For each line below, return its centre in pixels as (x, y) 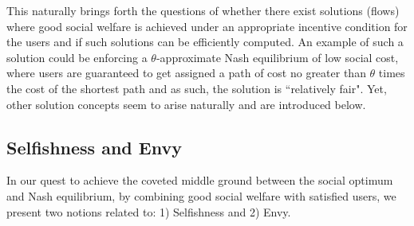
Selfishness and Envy (94, 147)
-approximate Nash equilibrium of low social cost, (277, 57)
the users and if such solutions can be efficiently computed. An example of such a (205, 42)
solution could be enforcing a (77, 57)
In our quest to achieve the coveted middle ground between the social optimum (200, 180)
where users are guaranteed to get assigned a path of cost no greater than (186, 73)
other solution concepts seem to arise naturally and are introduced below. (186, 104)
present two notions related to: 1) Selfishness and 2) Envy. (149, 211)
